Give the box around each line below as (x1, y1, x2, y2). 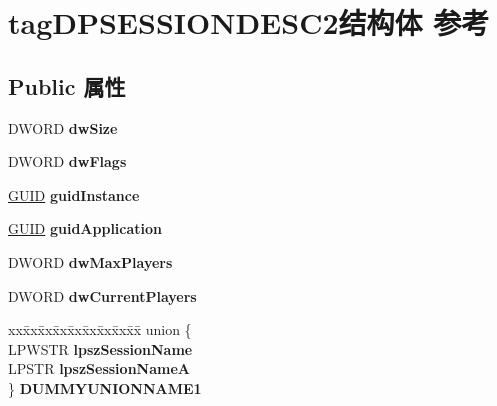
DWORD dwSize (8, 117, 118, 138)
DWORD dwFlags (8, 151, 127, 172)
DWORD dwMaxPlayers (8, 251, 173, 272)
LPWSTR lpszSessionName (8, 338, 193, 359)
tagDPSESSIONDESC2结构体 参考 (8, 2, 490, 43)
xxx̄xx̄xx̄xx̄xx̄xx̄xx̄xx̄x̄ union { (8, 319, 192, 340)
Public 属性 (8, 70, 126, 101)
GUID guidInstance (8, 184, 140, 205)
